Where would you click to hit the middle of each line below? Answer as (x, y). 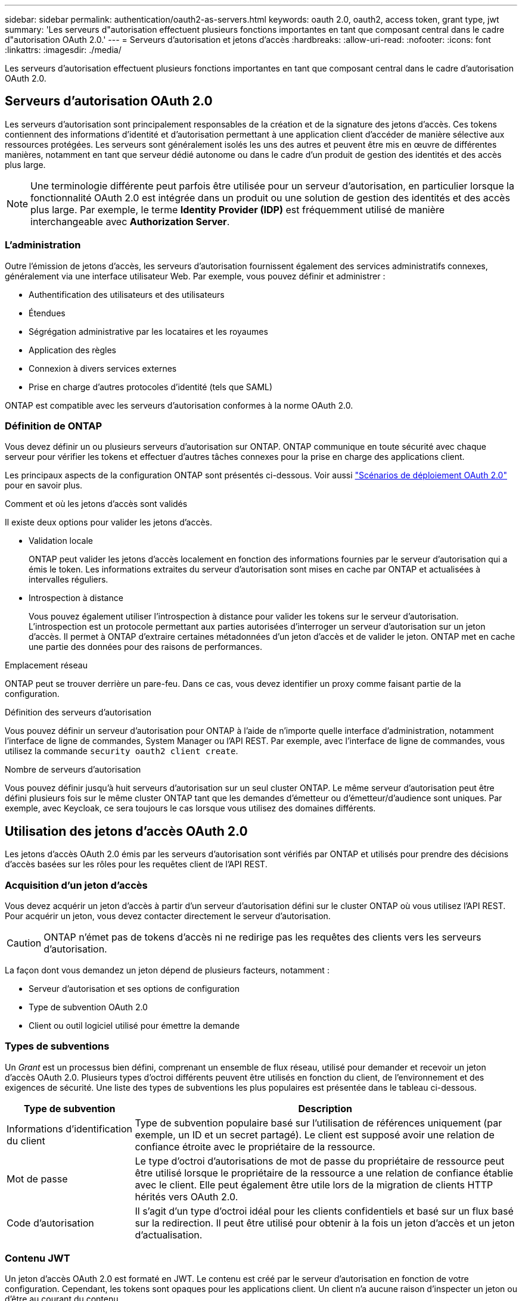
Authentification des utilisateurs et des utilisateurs (127, 294)
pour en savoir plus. (44, 485)
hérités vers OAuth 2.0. (187, 1196)
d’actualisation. (169, 1235)
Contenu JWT (38, 1258)
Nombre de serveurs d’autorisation (73, 770)
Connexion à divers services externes (103, 368)
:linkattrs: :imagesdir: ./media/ (63, 50)
